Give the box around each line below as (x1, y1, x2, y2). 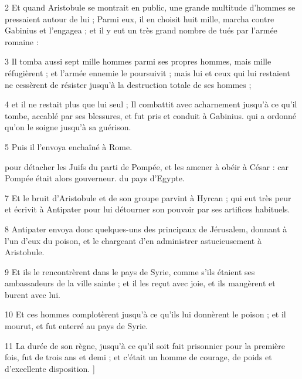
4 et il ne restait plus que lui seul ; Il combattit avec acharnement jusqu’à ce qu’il (5, 98, 297, 110)
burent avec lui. (5, 288, 60, 300)
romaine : (5, 35, 39, 48)
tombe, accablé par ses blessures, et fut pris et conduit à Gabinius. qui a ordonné (5, 109, 297, 121)
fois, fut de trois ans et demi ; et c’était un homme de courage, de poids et (5, 351, 272, 363)
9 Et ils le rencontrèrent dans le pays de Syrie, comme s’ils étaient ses (5, 265, 255, 278)
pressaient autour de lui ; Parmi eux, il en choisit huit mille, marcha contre (5, 12, 274, 25)
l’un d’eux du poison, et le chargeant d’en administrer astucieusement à (5, 234, 262, 246)
